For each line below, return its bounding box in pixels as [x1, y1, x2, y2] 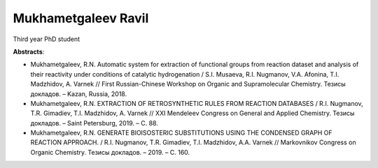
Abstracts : [13, 47, 45, 56]
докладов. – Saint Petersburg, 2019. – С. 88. [30, 119, 159, 127]
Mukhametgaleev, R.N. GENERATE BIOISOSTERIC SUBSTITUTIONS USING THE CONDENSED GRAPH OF [30, 129, 332, 137]
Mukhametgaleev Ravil [13, 10, 149, 26]
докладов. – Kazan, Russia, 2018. [30, 89, 127, 98]
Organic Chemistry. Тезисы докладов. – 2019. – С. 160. [30, 148, 190, 156]
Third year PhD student [13, 35, 80, 43]
